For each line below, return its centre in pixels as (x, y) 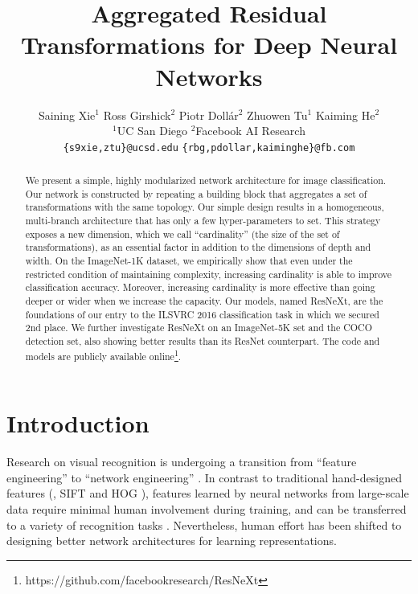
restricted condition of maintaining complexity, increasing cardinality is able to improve (209, 274)
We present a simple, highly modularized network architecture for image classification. (206, 180)
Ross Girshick (137, 115)
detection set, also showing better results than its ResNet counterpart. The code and (203, 341)
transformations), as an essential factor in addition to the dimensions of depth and (198, 247)
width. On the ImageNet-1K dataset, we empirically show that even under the (189, 261)
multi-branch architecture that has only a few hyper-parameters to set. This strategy (203, 221)
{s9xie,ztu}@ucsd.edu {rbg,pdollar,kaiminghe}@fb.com (209, 147)
